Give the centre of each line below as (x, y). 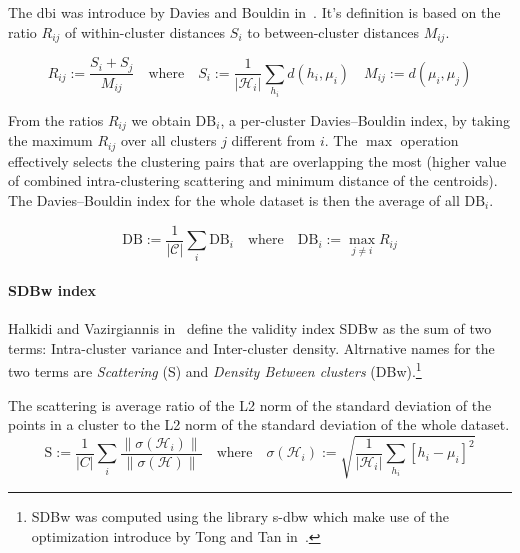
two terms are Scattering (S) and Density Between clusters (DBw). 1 (215, 370)
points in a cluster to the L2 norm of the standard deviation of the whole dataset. (259, 424)
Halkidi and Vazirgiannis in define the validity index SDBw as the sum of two (250, 328)
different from (273, 140)
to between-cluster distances (333, 31)
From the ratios (56, 119)
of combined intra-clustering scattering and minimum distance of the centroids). (253, 180)
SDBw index (52, 289)
